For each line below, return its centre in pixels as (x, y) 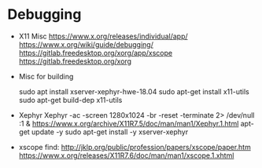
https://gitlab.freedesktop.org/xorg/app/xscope (96, 53)
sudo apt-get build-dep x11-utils (70, 100)
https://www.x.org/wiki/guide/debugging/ (86, 44)
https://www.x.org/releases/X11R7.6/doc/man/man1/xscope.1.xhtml (126, 155)
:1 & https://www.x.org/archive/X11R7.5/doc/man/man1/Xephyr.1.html (129, 123)
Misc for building (46, 76)
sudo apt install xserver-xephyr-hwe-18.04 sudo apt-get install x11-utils (134, 91)
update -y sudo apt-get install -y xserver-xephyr (110, 132)
